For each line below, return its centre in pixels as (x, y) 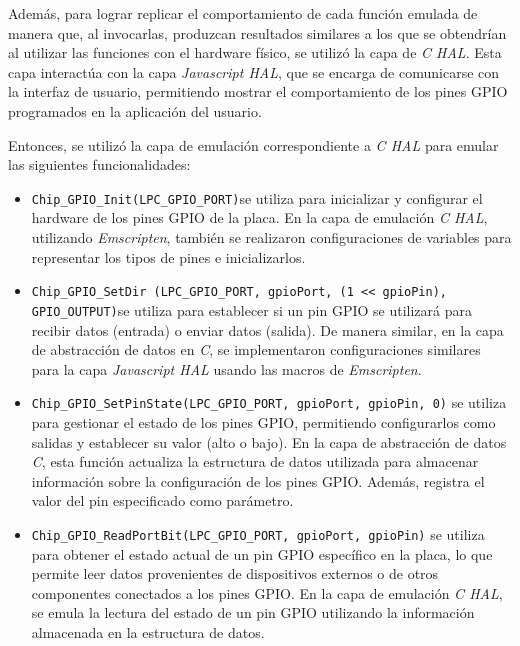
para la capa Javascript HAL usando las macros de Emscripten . (226, 368)
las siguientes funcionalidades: (99, 164)
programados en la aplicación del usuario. (135, 110)
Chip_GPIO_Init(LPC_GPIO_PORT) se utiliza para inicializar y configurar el (257, 197)
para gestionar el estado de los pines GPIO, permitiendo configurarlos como (263, 421)
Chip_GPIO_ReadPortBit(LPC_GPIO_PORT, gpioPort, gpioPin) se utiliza (258, 533)
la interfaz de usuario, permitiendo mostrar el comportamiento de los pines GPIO (258, 91)
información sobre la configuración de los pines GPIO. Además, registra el (258, 480)
